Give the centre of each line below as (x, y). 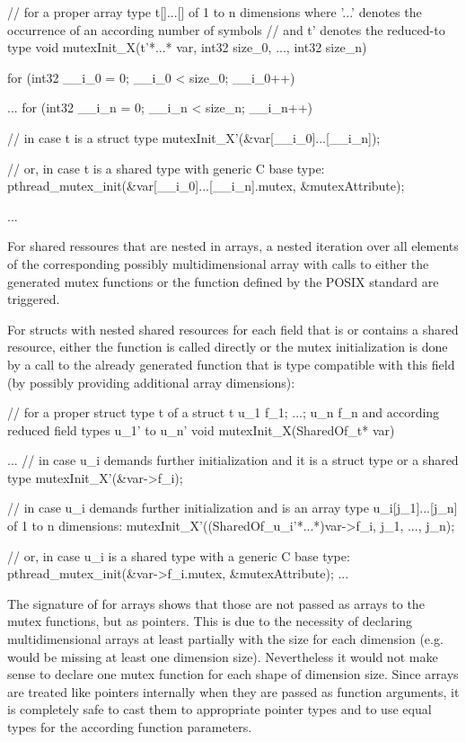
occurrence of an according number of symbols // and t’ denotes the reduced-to (226, 29)
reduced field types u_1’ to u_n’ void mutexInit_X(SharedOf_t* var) (201, 429)
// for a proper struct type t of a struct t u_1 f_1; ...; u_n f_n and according (224, 412)
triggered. (34, 299)
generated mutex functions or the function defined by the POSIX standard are (223, 281)
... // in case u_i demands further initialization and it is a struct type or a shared (233, 460)
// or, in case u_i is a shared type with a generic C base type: (179, 555)
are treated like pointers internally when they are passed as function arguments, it (233, 691)
